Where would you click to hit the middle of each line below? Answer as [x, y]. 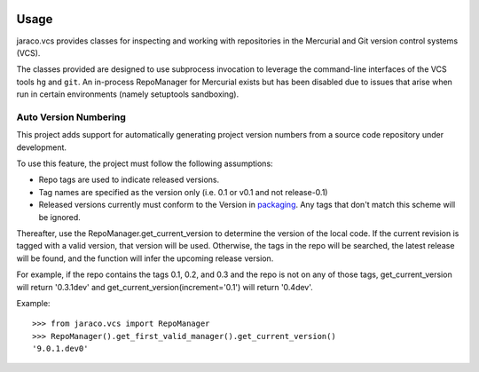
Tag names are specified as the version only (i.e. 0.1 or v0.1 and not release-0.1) [183, 192]
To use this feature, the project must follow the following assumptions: [145, 163]
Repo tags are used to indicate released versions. [129, 180]
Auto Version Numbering [71, 117]
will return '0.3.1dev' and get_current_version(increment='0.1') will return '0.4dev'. [165, 287]
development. [41, 147]
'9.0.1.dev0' [60, 349]
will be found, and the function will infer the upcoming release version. [145, 258]
